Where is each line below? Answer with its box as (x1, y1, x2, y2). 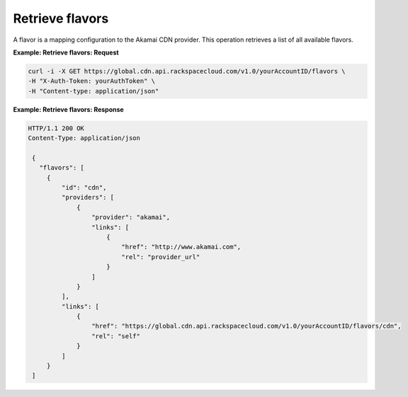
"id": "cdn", (61, 184, 107, 192)
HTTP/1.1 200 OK (28, 124, 85, 132)
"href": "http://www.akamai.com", (121, 243, 242, 251)
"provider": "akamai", (91, 213, 170, 221)
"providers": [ (61, 193, 115, 202)
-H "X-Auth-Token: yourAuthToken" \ (28, 77, 156, 85)
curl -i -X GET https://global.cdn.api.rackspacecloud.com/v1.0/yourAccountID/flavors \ (28, 67, 346, 75)
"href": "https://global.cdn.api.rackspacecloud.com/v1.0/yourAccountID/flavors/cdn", (91, 322, 402, 330)
